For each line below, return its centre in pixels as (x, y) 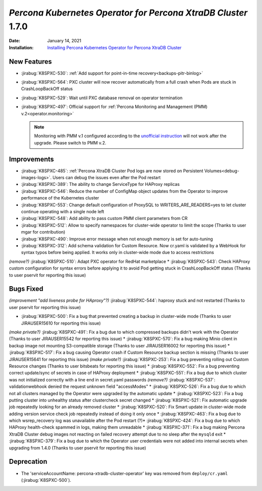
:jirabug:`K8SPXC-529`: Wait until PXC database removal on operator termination (102, 98)
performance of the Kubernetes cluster (60, 198)
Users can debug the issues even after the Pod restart (107, 178)
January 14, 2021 (64, 41)
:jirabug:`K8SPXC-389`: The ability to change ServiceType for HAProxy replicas (100, 184)
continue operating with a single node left (63, 212)
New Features (30, 62)
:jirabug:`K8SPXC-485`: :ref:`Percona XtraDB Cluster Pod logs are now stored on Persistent (112, 171)
